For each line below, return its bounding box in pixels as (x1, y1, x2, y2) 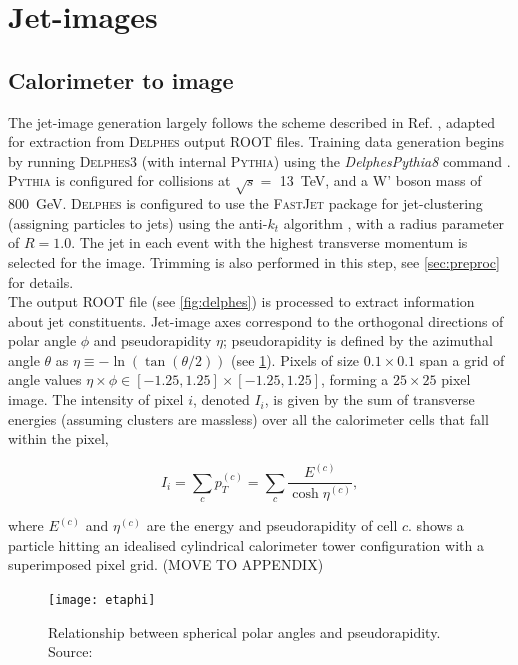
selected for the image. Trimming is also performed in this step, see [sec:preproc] (8, 251, 500, 272)
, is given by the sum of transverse (264, 389, 475, 410)
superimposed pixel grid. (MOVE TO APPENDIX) (8, 554, 324, 575)
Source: (48, 641, 93, 662)
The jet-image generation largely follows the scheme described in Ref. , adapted (8, 111, 496, 132)
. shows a (408, 515, 464, 536)
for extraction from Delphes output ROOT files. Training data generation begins (8, 131, 504, 152)
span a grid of (419, 349, 505, 370)
